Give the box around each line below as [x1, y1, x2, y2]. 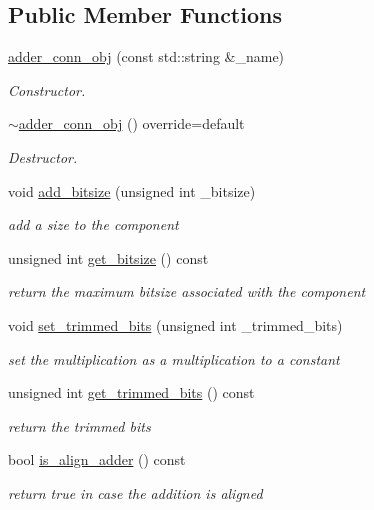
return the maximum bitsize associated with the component [8, 281, 366, 302]
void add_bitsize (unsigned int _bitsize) [8, 180, 256, 201]
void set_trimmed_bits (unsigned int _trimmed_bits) [8, 314, 343, 335]
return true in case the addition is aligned [8, 482, 263, 503]
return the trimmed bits [8, 415, 151, 436]
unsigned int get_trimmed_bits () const [8, 382, 255, 403]
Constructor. [8, 79, 86, 100]
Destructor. [8, 146, 78, 167]
